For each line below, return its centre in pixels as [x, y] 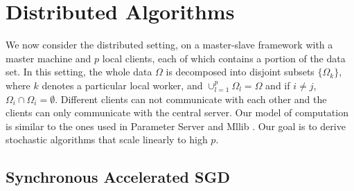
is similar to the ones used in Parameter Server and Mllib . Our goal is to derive [176, 126]
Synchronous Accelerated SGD [118, 177]
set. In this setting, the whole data [79, 72]
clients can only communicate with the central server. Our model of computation [177, 112]
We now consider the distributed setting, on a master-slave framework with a [169, 45]
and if [278, 85]
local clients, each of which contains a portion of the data [224, 58]
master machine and [48, 58]
